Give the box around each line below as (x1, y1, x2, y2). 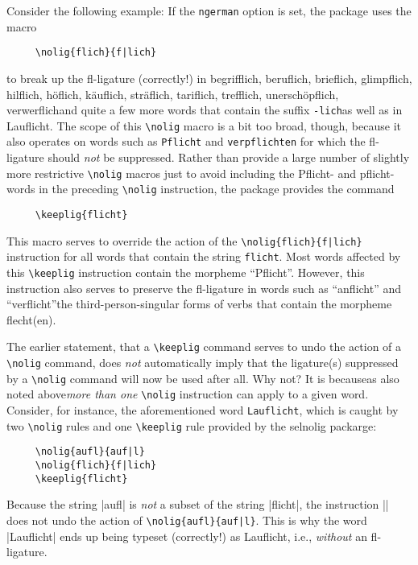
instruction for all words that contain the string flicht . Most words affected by (6, 248, 401, 265)
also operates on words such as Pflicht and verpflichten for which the (6, 133, 366, 150)
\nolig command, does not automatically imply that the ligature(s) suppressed (6, 354, 399, 371)
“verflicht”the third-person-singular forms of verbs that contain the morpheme (6, 295, 392, 312)
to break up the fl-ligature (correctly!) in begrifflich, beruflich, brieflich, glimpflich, (6, 69, 412, 86)
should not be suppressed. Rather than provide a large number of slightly (48, 149, 410, 166)
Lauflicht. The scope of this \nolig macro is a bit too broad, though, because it (6, 117, 401, 134)
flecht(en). (6, 311, 56, 328)
